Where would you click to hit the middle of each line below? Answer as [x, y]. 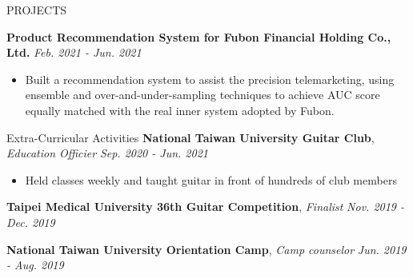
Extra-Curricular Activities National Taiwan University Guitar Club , [190, 137]
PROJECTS [37, 10]
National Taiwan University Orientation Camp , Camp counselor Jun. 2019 [206, 249]
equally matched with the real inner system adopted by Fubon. [180, 110]
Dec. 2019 [31, 222]
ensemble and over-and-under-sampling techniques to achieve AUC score [202, 95]
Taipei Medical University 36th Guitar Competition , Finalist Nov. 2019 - [206, 207]
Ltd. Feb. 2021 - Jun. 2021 [74, 52]
